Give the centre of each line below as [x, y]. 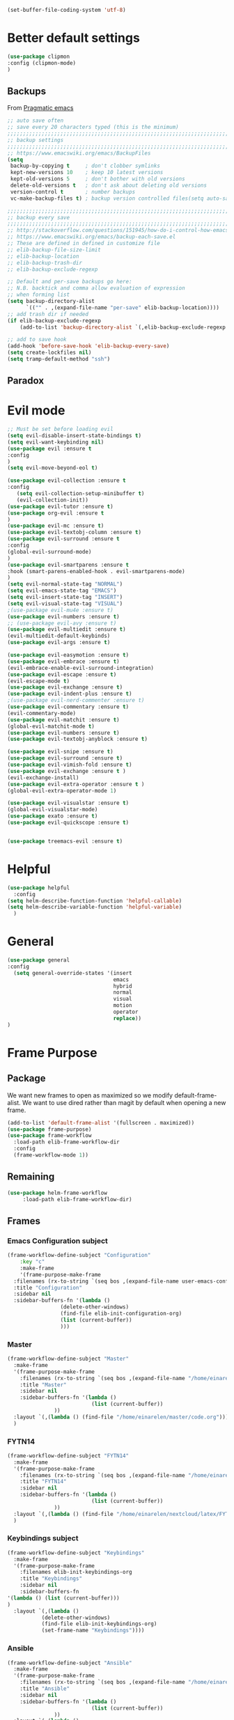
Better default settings [74, 38]
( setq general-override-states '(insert [73, 973]
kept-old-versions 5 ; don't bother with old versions [98, 179]
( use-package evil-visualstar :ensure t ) [68, 803]
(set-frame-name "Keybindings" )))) [93, 1631]
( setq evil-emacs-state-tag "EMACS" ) [62, 591]
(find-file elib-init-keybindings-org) [99, 1624]
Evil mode [36, 411]
